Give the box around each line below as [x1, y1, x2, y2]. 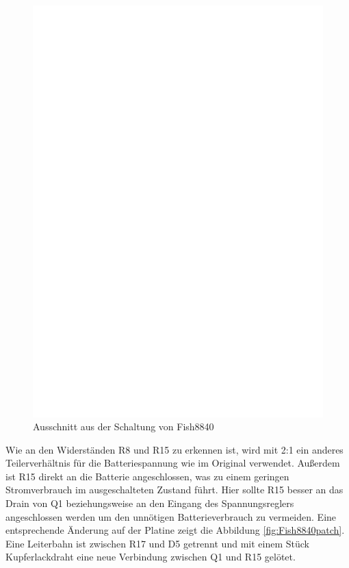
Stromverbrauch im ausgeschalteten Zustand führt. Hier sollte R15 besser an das [5, 482, 344, 497]
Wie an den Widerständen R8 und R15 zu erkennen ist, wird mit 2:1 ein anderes [5, 442, 344, 456]
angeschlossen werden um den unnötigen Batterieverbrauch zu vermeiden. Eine [5, 509, 337, 523]
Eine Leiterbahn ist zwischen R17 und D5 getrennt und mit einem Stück [5, 536, 309, 550]
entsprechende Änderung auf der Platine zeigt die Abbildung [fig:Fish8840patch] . [5, 523, 345, 537]
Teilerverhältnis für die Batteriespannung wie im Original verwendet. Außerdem [5, 456, 340, 470]
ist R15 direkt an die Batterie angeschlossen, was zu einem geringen [5, 469, 289, 483]
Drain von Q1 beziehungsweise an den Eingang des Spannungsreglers [5, 496, 294, 510]
